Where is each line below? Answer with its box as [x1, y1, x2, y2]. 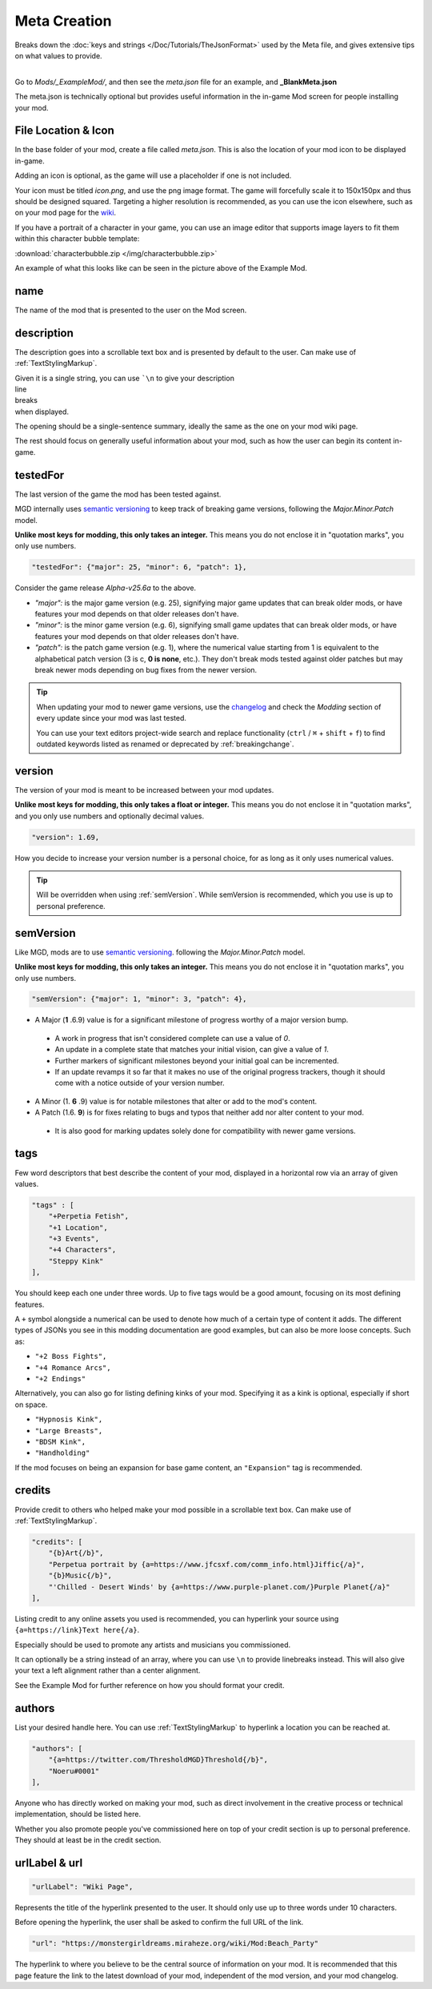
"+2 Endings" [34, 1374, 86, 1383]
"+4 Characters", [48, 1245, 117, 1255]
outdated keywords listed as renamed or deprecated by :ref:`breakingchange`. [36, 739, 294, 749]
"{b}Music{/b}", [48, 1571, 112, 1581]
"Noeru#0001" [48, 1766, 100, 1775]
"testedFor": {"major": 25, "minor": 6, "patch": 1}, [31, 563, 247, 572]
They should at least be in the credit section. [14, 1835, 162, 1845]
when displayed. [14, 407, 70, 416]
